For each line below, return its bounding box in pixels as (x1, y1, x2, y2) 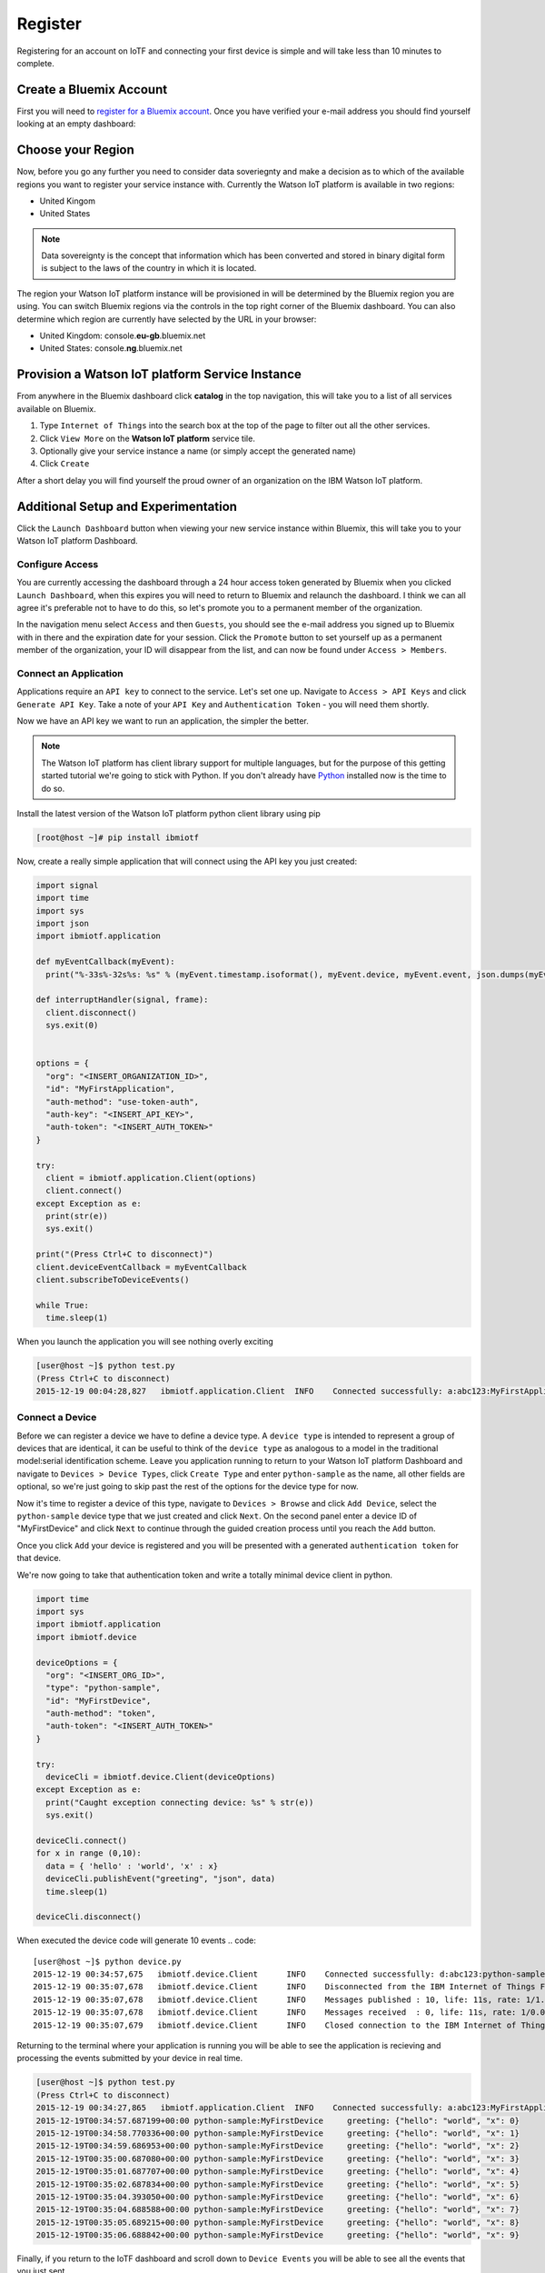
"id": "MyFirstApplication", (45, 1084, 176, 1095)
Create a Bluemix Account (16, 82, 168, 97)
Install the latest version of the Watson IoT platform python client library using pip (16, 807, 322, 818)
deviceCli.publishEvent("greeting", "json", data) (45, 1874, 276, 1884)
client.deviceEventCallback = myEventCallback (35, 1262, 247, 1272)
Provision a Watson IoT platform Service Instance (16, 366, 302, 382)
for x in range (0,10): (35, 1848, 143, 1858)
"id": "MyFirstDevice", (45, 1696, 152, 1706)
